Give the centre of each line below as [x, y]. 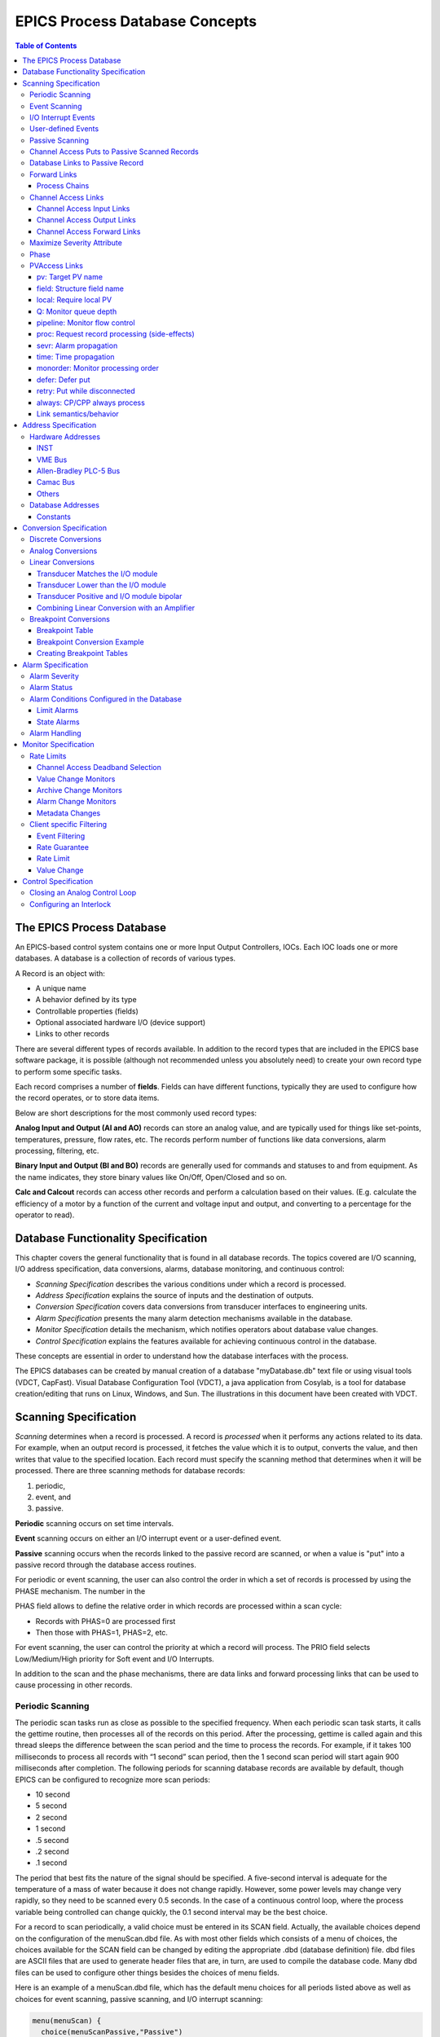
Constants [54, 517]
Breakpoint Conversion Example [90, 642]
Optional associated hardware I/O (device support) [121, 1023]
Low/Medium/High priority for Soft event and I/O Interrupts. [115, 1659]
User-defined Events [64, 129]
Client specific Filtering [68, 825]
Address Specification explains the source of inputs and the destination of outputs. [174, 1296]
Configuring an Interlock [70, 904]
